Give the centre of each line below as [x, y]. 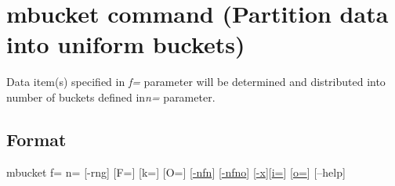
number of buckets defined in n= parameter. [111, 97]
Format [36, 139]
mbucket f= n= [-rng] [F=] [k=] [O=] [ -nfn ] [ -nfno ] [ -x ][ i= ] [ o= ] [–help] [176, 172]
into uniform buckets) [126, 44]
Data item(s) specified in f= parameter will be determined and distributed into [196, 82]
